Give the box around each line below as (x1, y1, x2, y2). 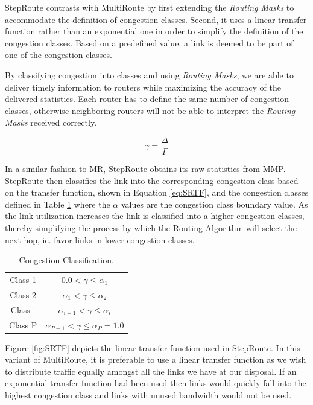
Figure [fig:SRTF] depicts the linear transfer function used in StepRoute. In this (5, 341, 300, 354)
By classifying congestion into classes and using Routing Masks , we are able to (5, 68, 294, 81)
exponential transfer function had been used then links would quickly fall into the (5, 377, 306, 389)
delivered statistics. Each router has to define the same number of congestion (5, 92, 289, 105)
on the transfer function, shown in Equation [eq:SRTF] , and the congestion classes (5, 186, 309, 199)
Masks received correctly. (5, 116, 97, 129)
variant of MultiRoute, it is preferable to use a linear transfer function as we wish (5, 353, 306, 366)
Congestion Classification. (19, 254, 114, 266)
